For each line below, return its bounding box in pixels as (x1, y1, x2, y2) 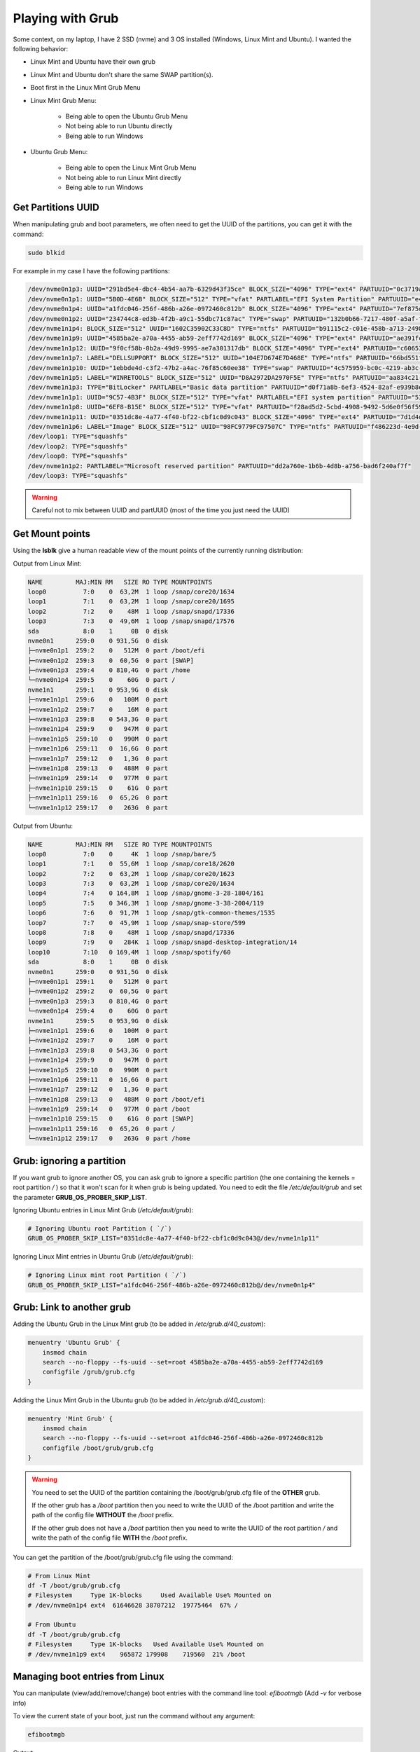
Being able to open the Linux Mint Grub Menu (65, 163, 197, 172)
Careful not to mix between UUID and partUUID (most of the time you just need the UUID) (31, 506, 290, 514)
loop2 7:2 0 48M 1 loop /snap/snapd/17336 (27, 607, 234, 615)
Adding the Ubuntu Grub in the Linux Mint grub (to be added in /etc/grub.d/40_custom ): (13, 1320, 266, 1328)
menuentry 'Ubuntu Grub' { (27, 1339, 120, 1347)
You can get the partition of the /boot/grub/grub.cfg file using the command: (13, 1553, 234, 1561)
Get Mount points (13, 528, 91, 540)
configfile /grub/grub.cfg (42, 1368, 136, 1376)
